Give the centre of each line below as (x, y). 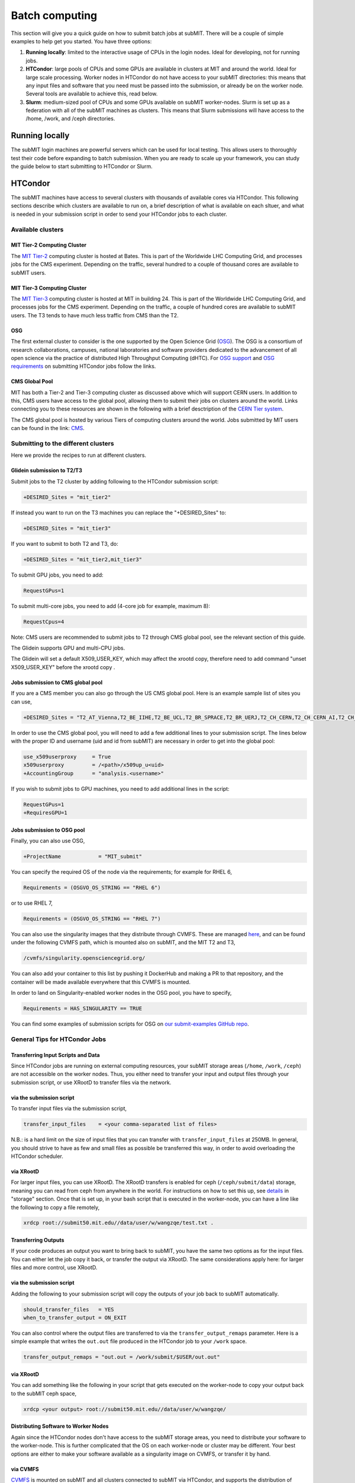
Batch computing (54, 15)
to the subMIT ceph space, (44, 1393)
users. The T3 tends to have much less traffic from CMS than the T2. (95, 315)
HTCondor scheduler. (37, 1156)
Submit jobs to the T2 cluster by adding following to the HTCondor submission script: (115, 481)
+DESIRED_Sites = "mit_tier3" (67, 528)
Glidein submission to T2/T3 (47, 470)
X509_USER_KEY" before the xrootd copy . (63, 667)
